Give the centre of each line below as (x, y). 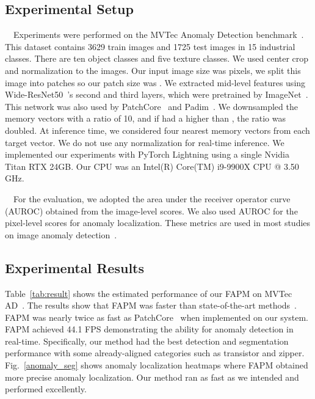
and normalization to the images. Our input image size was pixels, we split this (153, 70)
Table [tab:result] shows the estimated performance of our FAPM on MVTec (149, 293)
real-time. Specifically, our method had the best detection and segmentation (147, 341)
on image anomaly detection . (61, 234)
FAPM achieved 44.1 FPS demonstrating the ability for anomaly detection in (149, 329)
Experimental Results (74, 267)
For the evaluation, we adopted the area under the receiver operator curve (152, 198)
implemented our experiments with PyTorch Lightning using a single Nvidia (147, 154)
